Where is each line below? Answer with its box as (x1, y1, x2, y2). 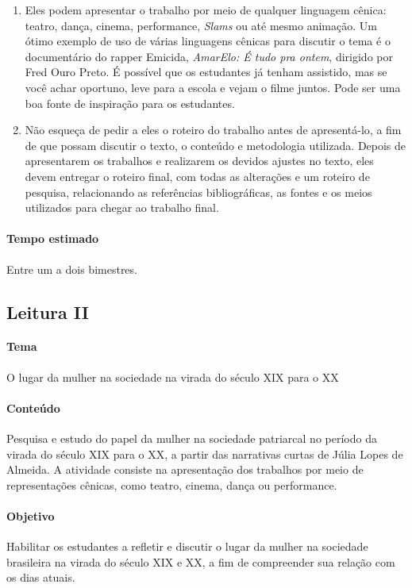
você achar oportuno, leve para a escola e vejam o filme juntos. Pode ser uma (25, 79, 401, 95)
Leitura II (6, 299, 89, 324)
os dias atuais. (6, 569, 75, 586)
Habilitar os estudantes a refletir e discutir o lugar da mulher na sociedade (6, 538, 368, 555)
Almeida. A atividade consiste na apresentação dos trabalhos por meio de (6, 461, 364, 478)
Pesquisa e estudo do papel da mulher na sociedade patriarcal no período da (6, 430, 377, 447)
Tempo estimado (6, 230, 99, 247)
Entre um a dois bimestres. (6, 260, 137, 277)
